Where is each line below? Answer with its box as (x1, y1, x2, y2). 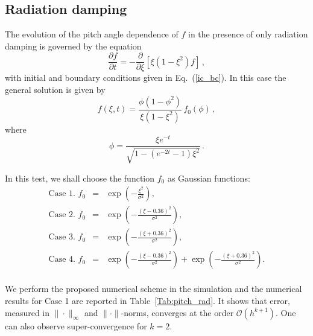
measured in (5, 306, 50, 319)
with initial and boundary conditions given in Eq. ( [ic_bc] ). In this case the (5, 71, 286, 84)
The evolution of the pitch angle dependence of (5, 28, 179, 40)
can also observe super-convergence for (5, 319, 147, 332)
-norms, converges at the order (121, 306, 234, 319)
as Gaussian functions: (167, 171, 250, 184)
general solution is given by (5, 83, 106, 96)
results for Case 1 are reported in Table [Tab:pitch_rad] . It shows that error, (5, 294, 290, 306)
